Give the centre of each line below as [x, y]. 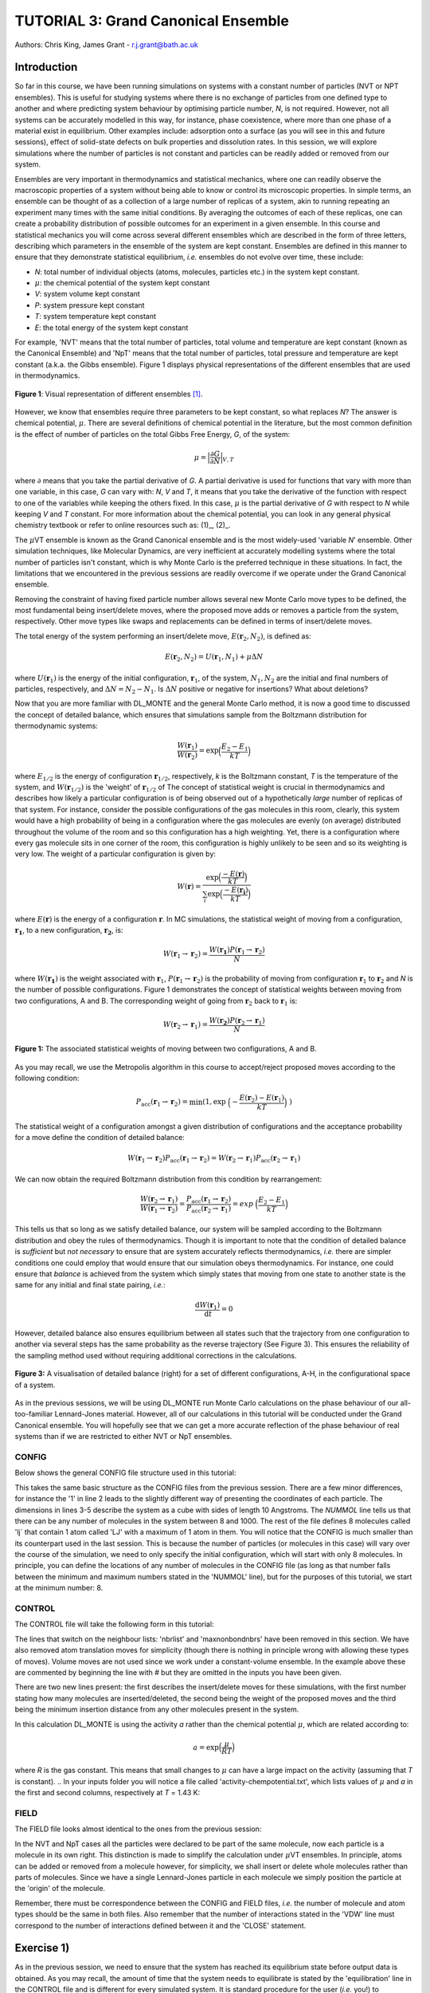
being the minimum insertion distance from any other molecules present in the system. [157, 1709]
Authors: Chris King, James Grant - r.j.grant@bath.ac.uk [106, 45]
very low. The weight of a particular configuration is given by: [115, 854]
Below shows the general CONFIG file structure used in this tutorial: [125, 1473]
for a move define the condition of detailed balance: [100, 1138]
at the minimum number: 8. [59, 1588]
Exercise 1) [42, 1948]
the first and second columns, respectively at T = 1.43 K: [107, 1793]
